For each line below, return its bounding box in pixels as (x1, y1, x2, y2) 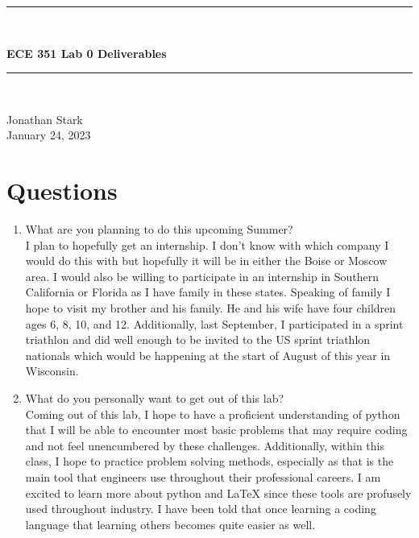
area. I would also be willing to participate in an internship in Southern (25, 267, 380, 284)
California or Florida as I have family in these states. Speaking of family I (25, 283, 391, 300)
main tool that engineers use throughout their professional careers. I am (25, 469, 381, 485)
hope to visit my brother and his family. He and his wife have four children (25, 300, 396, 317)
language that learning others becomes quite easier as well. (25, 515, 316, 532)
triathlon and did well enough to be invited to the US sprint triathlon (25, 331, 371, 348)
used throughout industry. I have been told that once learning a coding (25, 500, 376, 517)
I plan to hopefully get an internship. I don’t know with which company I (25, 236, 389, 253)
